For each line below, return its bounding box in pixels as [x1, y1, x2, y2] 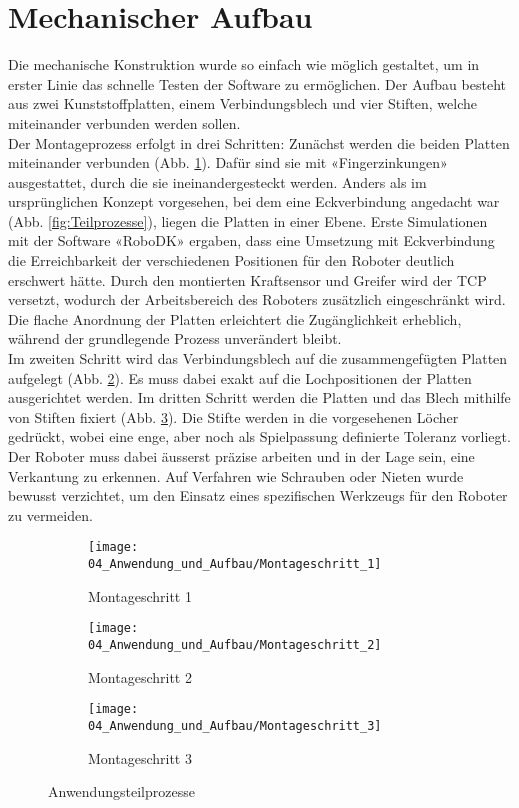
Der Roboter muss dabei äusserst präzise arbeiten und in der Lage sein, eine [8, 446, 475, 466]
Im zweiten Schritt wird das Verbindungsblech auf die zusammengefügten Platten [8, 348, 508, 369]
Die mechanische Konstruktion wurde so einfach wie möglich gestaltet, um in [8, 54, 480, 75]
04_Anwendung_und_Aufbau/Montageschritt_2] [88, 637, 382, 652]
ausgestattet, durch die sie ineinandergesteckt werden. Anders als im [8, 171, 427, 192]
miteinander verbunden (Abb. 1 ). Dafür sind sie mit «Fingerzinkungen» [8, 152, 448, 173]
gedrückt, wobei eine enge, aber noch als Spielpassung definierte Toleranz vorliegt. [8, 426, 511, 447]
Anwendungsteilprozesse [48, 781, 195, 802]
